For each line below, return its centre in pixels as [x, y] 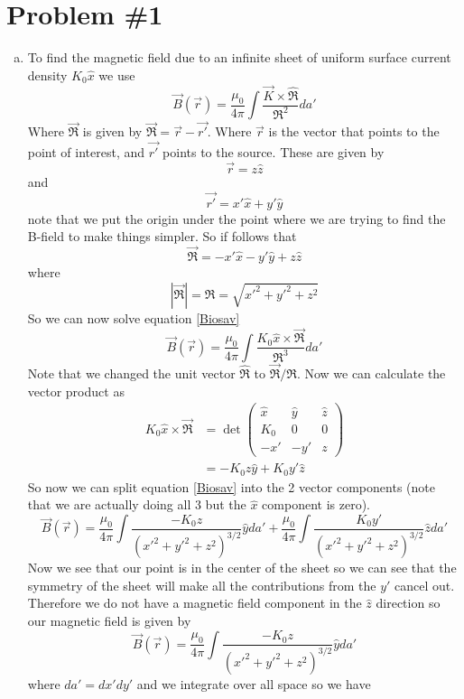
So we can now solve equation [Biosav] [134, 317]
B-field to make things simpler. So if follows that [162, 236]
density [47, 75]
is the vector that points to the [354, 131]
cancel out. [425, 585]
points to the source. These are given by [274, 152]
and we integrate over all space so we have [254, 683]
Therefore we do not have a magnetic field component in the [195, 603]
